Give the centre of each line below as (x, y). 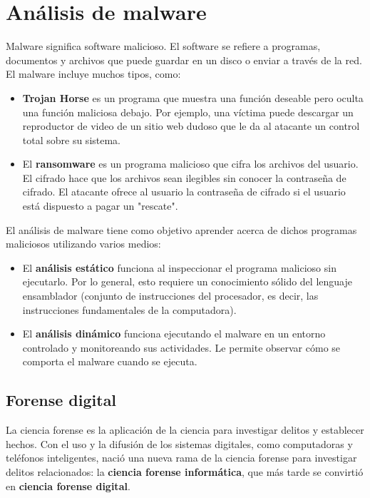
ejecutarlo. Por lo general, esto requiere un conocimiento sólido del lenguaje (187, 281)
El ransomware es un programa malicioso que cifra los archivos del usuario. (190, 164)
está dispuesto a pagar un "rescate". (100, 206)
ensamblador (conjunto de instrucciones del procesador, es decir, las (170, 296)
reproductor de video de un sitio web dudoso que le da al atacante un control (191, 126)
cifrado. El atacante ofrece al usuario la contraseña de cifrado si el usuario (184, 192)
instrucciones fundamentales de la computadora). (129, 309)
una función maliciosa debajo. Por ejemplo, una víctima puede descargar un (188, 112)
